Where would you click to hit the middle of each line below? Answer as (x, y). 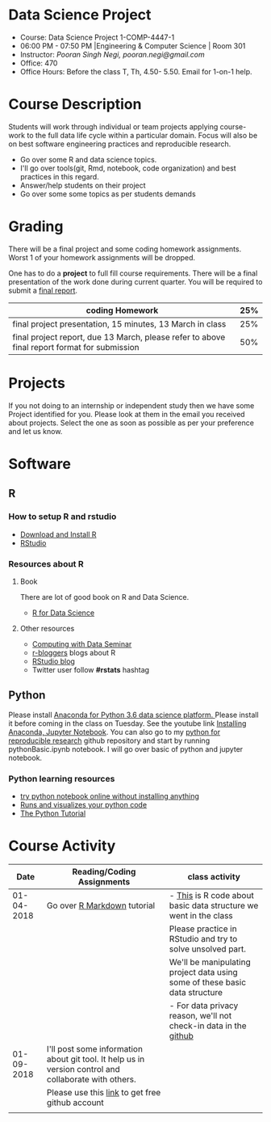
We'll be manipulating (210, 962)
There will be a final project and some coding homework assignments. (125, 249)
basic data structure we (214, 905)
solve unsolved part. (208, 949)
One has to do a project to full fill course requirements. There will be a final (133, 273)
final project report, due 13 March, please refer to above (119, 337)
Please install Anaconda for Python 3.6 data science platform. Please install (134, 715)
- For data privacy (204, 1006)
